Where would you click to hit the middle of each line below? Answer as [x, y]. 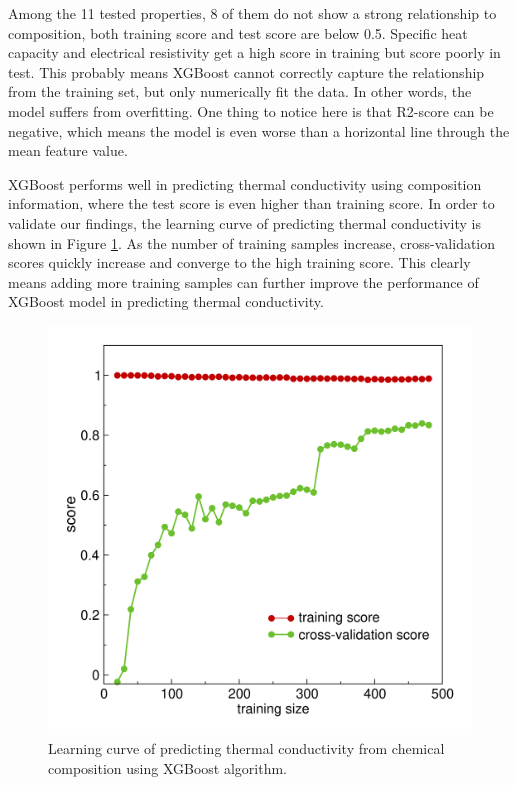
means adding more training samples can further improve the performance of [243, 281]
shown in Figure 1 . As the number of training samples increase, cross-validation [252, 242]
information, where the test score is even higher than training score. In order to [251, 203]
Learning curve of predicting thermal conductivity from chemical [246, 748]
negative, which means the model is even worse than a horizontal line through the [259, 130]
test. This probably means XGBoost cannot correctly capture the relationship [246, 71]
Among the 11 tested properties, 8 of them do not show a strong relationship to [252, 13]
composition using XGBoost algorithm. [167, 767]
